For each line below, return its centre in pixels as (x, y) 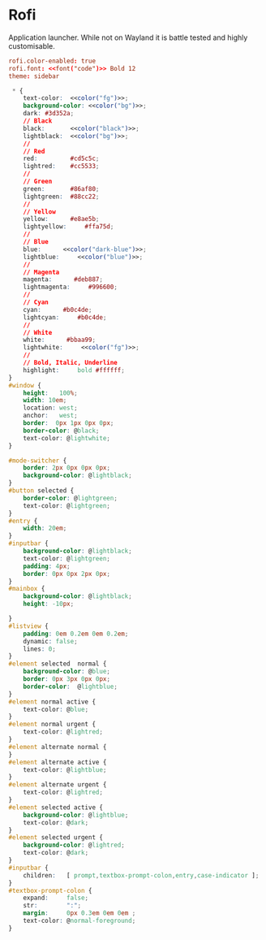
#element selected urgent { (56, 838)
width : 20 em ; (45, 528)
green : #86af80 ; (61, 188)
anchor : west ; (51, 416)
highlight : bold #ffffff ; (74, 370)
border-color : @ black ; (61, 431)
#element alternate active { (58, 762)
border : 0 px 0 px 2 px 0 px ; (67, 574)
